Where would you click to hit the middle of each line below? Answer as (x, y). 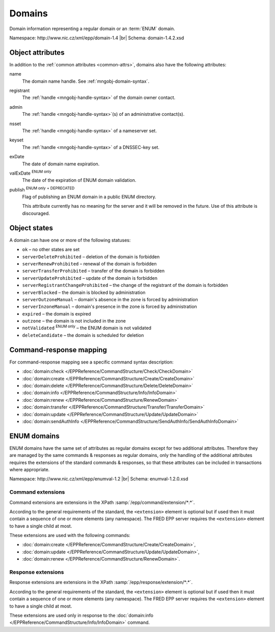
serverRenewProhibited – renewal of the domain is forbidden (89, 263)
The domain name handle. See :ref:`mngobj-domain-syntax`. (86, 81)
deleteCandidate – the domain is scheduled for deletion (83, 335)
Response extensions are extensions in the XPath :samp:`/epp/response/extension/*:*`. (101, 582)
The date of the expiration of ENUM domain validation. (79, 180)
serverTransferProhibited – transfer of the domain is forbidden (93, 271)
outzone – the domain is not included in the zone (74, 321)
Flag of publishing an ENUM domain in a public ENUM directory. (89, 197)
